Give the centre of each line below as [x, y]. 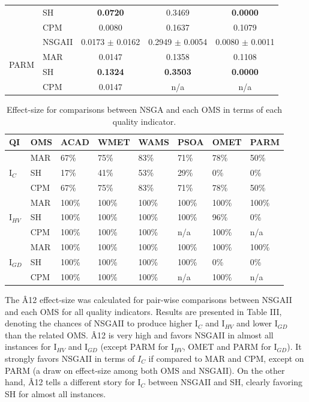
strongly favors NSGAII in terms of [70, 358]
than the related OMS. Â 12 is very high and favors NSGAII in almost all [139, 334]
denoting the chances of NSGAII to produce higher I [101, 323]
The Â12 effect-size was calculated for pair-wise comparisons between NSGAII [148, 299]
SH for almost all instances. [55, 393]
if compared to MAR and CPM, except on [226, 358]
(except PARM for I [137, 346]
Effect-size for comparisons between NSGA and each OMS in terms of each [144, 109]
